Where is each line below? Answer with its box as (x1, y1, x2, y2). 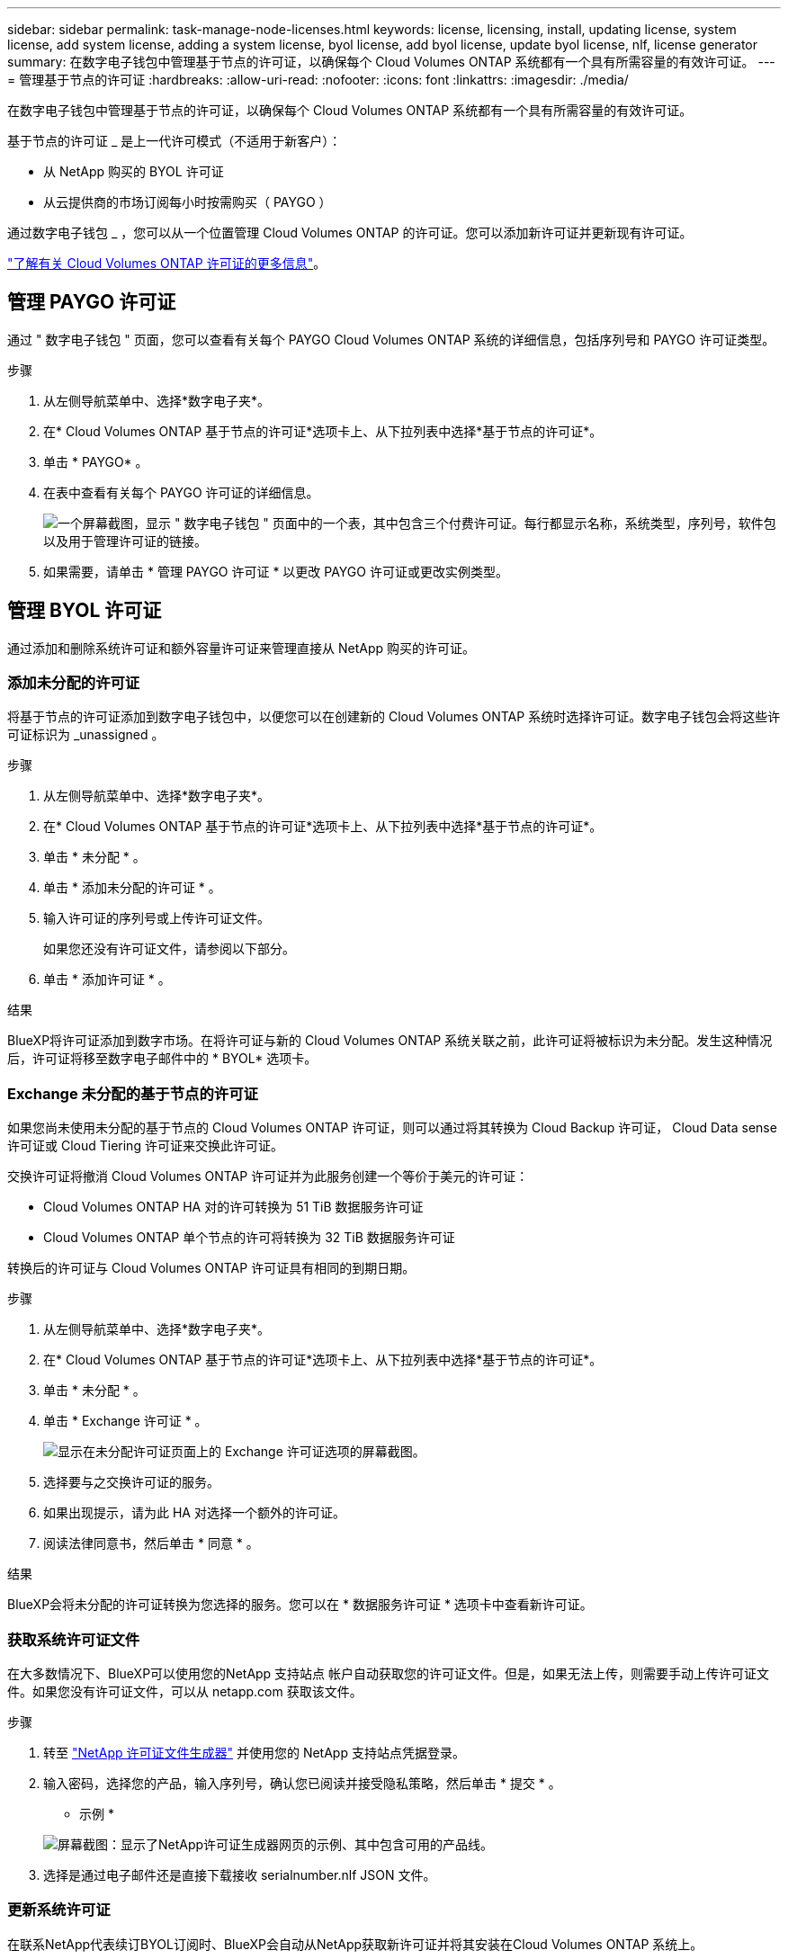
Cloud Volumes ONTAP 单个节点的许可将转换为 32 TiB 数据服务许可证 (43, 1230, 455, 1246)
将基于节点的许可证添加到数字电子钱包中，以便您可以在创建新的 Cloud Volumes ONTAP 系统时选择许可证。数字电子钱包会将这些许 (7, 709, 781, 725)
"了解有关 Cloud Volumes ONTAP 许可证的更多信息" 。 (7, 255, 327, 271)
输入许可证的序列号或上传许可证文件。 (43, 910, 270, 926)
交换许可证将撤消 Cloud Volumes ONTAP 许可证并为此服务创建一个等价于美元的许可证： (7, 1168, 529, 1185)
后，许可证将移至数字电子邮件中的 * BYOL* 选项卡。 (7, 1051, 318, 1067)
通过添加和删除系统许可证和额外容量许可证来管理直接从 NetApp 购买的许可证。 (7, 640, 475, 656)
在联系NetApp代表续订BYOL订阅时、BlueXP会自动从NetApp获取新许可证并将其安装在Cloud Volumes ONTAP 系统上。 (7, 1936, 703, 1952)
